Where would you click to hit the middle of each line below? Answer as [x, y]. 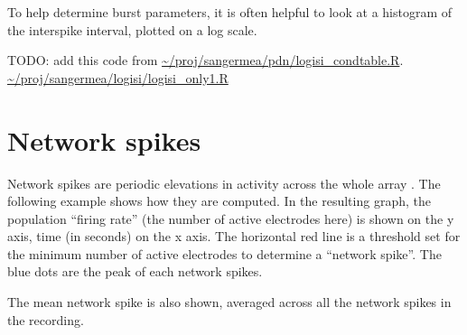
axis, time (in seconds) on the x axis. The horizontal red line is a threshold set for [234, 236]
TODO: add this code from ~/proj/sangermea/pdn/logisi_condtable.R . [205, 60]
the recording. [46, 319]
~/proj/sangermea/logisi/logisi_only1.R [118, 77]
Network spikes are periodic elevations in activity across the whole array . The [224, 183]
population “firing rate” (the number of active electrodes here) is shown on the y [231, 218]
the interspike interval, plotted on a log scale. [132, 29]
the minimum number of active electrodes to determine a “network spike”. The [224, 253]
